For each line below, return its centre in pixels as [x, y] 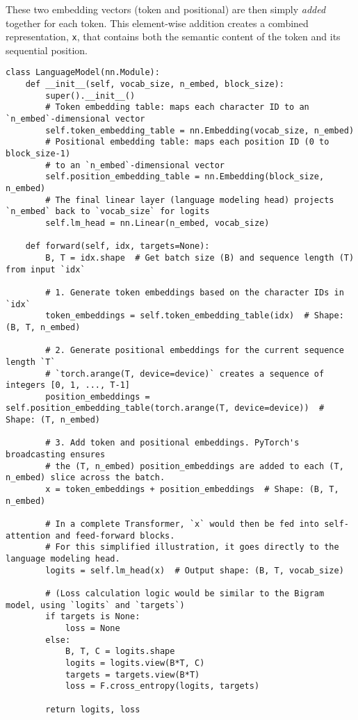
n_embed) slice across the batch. [86, 478]
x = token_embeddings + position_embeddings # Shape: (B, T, [192, 490]
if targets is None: [93, 617]
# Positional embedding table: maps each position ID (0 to [187, 142]
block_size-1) [38, 154]
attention [28, 535]
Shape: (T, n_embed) [53, 420]
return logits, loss [93, 709]
